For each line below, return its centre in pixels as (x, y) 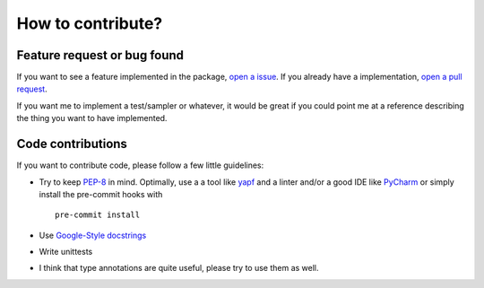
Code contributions (72, 144)
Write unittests (66, 252)
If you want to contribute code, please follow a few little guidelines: (140, 165)
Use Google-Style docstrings (93, 235)
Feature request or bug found (100, 55)
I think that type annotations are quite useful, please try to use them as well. (179, 268)
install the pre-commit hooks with (101, 194)
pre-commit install (98, 215)
